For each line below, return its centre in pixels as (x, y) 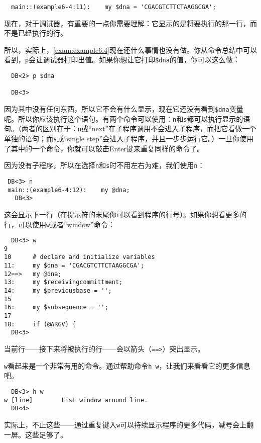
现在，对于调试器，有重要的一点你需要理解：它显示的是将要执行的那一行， (127, 23)
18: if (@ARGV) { (40, 324)
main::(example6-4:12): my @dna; (69, 190)
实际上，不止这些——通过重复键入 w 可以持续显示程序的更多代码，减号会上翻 (129, 424)
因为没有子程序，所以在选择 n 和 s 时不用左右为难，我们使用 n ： (104, 165)
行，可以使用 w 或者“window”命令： (59, 224)
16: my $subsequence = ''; (56, 307)
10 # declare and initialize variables (80, 257)
